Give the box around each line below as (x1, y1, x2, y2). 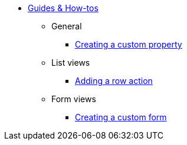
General (51, 21, 82, 31)
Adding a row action (75, 76, 153, 86)
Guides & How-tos (28, 3, 99, 13)
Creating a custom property (75, 39, 182, 49)
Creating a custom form (75, 112, 167, 122)
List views (51, 58, 90, 68)
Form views (51, 94, 96, 104)
